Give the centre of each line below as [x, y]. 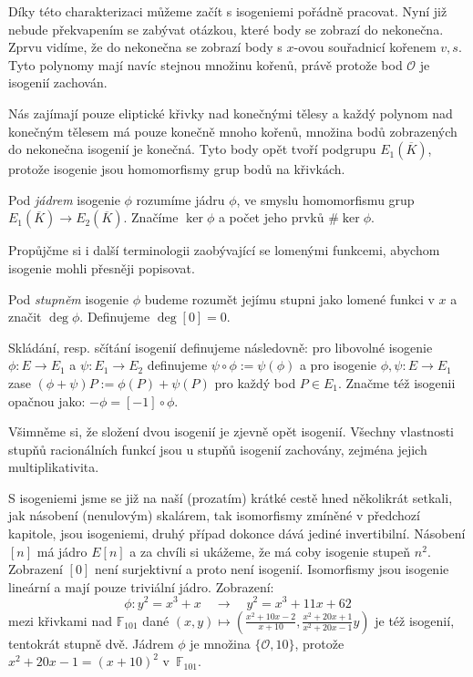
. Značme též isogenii [396, 382]
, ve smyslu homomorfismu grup [325, 199]
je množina [220, 643]
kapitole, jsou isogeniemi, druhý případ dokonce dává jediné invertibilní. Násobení [237, 533]
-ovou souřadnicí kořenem [365, 47]
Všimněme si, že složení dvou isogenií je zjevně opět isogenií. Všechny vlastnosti [231, 431]
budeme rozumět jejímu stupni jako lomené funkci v [289, 298]
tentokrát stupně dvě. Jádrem [91, 643]
